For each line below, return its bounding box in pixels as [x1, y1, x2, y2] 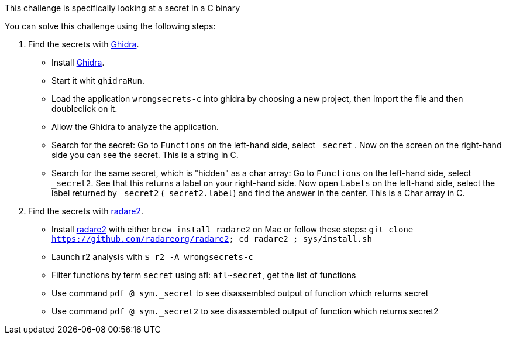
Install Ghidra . [51, 57, 105, 67]
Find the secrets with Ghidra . [28, 39, 139, 49]
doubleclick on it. [51, 104, 118, 114]
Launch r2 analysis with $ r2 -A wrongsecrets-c [51, 252, 253, 262]
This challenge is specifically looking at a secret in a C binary [5, 3, 240, 13]
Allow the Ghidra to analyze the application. [51, 122, 219, 132]
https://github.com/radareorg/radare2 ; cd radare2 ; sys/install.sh [51, 234, 372, 244]
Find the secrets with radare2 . [28, 206, 143, 216]
